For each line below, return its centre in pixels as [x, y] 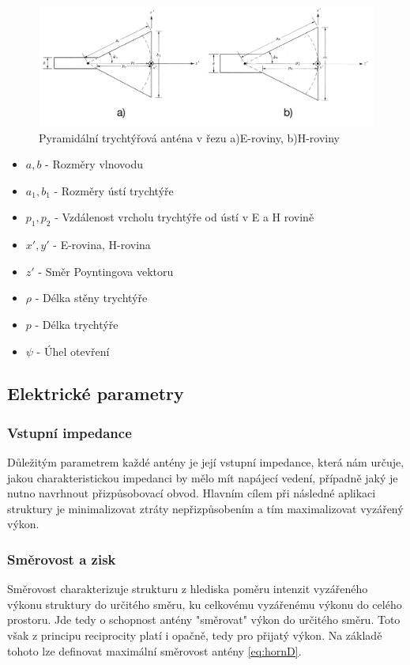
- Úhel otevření [73, 351]
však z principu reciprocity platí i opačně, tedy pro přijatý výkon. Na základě [195, 635]
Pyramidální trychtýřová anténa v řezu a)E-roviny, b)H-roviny [190, 137]
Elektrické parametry [96, 393]
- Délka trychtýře [77, 324]
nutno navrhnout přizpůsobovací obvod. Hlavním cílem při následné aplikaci [192, 493]
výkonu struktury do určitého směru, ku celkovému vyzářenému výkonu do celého [205, 604]
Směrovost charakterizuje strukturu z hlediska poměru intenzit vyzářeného [188, 589]
